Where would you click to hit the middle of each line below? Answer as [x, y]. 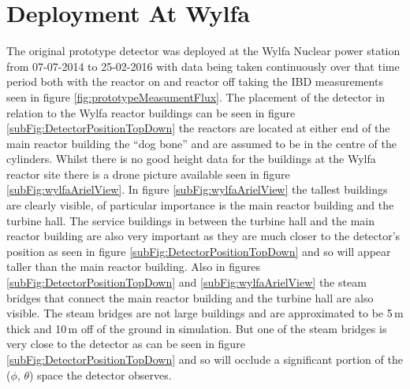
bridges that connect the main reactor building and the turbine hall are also [190, 297]
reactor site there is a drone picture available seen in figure [148, 174]
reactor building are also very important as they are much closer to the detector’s [203, 236]
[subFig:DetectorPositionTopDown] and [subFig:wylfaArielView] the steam [186, 282]
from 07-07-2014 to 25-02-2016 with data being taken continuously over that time [203, 66]
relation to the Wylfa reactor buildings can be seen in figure [151, 112]
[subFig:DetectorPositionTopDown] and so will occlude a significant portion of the [205, 359]
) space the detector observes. [100, 374]
